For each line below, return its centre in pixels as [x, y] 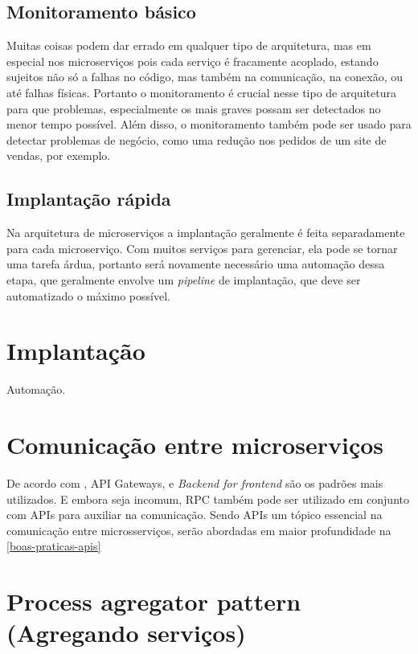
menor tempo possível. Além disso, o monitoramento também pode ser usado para [209, 124]
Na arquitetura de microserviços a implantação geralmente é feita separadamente [206, 233]
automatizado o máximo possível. [88, 295]
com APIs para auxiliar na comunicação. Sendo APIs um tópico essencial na [195, 515]
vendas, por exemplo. [59, 155]
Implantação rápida [89, 199]
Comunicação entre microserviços [195, 445]
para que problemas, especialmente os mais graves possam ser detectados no [194, 108]
